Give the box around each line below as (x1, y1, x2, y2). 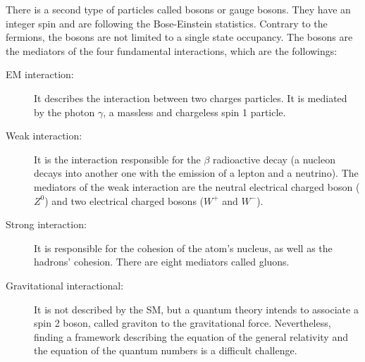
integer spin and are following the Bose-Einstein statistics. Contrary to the (6, 15, 328, 30)
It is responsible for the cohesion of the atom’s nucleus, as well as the (34, 240, 333, 255)
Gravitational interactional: (6, 277, 124, 292)
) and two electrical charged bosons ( (44, 193, 204, 208)
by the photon (34, 104, 95, 119)
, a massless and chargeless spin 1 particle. (103, 104, 286, 119)
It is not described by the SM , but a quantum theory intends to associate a (34, 301, 359, 316)
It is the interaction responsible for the (34, 151, 201, 166)
